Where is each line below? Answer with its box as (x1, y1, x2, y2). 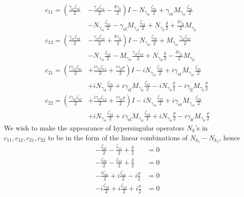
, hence (219, 132, 241, 142)
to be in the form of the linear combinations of (48, 132, 188, 142)
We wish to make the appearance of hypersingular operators (4, 122, 185, 132)
